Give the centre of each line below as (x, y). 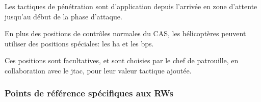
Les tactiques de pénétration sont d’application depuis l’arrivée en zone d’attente (131, 6)
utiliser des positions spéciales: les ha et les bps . (79, 43)
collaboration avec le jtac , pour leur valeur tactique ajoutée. (98, 70)
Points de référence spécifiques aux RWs (89, 93)
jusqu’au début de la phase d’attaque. (63, 16)
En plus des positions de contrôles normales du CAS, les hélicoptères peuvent (125, 33)
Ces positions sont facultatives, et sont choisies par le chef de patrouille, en (122, 60)
